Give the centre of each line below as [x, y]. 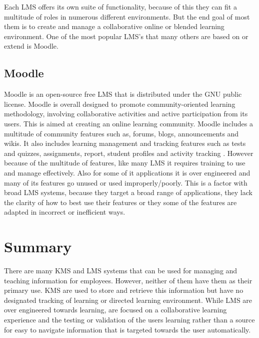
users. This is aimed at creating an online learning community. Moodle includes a [128, 123]
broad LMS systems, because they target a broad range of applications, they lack [128, 192]
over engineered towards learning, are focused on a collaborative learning [115, 310]
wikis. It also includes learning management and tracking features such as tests [125, 143]
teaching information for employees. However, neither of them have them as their [128, 280]
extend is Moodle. [31, 46]
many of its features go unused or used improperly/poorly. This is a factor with [126, 182]
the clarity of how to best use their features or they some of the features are [120, 202]
